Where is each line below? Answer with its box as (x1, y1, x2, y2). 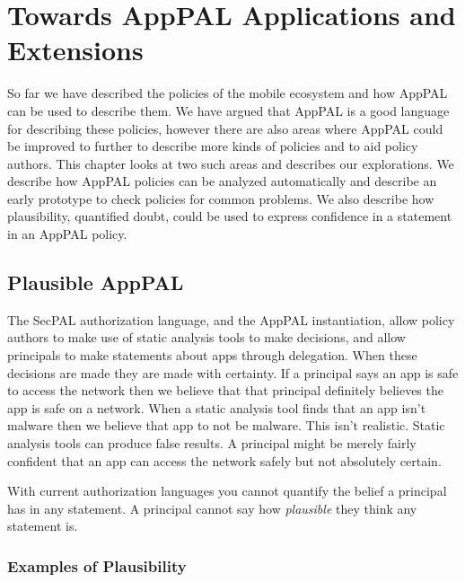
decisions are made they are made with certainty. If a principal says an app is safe (7, 363, 459, 382)
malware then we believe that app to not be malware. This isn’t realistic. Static (7, 416, 445, 435)
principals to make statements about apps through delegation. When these (7, 346, 417, 365)
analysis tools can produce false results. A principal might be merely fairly (7, 434, 417, 453)
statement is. (7, 516, 78, 535)
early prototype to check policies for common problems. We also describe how (7, 189, 434, 207)
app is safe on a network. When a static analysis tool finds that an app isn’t (7, 398, 426, 417)
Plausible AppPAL (7, 269, 184, 296)
